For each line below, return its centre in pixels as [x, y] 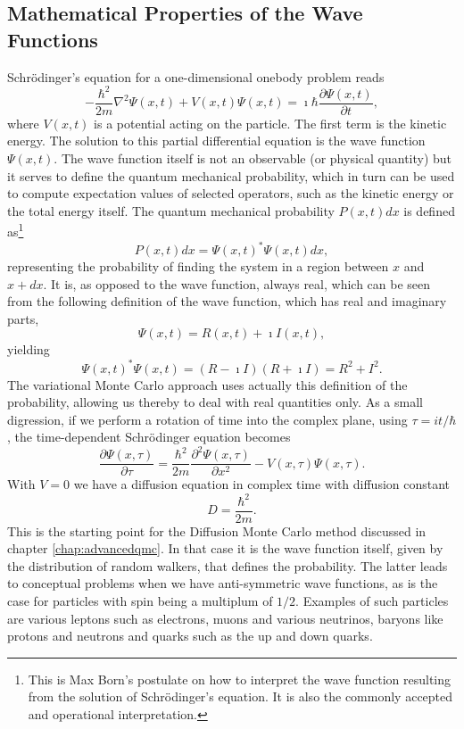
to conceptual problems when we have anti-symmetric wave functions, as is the [223, 583]
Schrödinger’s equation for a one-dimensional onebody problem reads [196, 76]
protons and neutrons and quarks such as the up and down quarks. [190, 636]
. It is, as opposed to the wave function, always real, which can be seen [237, 283]
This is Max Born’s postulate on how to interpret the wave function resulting [240, 679]
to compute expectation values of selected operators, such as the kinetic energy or [231, 193]
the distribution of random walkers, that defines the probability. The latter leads [228, 565]
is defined [429, 210]
